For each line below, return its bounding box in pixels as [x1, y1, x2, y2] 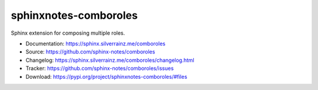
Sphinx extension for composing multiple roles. [11, 29, 125, 36]
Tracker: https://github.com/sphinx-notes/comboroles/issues [25, 65, 174, 72]
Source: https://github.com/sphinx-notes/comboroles [25, 48, 155, 55]
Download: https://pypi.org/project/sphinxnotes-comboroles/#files [25, 73, 188, 80]
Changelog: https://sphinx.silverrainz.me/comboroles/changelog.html [25, 56, 194, 64]
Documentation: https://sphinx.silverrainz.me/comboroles [25, 40, 166, 47]
